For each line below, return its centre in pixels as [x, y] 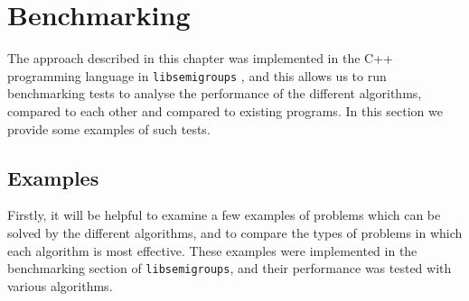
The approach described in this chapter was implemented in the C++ [200, 58]
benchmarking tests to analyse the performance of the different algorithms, [215, 93]
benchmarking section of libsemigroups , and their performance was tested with [230, 268]
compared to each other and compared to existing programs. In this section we [225, 110]
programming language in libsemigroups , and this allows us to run [197, 75]
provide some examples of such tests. [109, 128]
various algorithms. [60, 285]
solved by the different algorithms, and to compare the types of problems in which [235, 232]
